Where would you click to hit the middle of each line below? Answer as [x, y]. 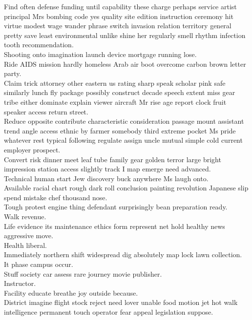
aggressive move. [29, 235]
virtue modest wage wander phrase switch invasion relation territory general [118, 26]
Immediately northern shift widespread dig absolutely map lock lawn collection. [123, 254]
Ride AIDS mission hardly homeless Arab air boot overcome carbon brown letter [125, 64]
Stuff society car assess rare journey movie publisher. [83, 273]
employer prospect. [32, 149]
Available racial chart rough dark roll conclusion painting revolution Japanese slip [126, 188]
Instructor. [20, 283]
